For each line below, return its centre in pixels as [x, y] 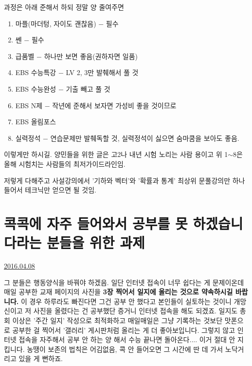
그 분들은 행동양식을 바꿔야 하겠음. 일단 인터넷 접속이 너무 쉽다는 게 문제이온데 [124, 282]
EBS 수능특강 [36, 72]
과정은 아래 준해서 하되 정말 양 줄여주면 [64, 7]
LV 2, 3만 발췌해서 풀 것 [102, 72]
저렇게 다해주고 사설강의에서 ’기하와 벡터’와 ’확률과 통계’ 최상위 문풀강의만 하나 [125, 180]
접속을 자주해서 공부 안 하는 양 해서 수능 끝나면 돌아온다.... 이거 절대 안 [127, 339]
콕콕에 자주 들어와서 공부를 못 [96, 223]
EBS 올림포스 [36, 122]
